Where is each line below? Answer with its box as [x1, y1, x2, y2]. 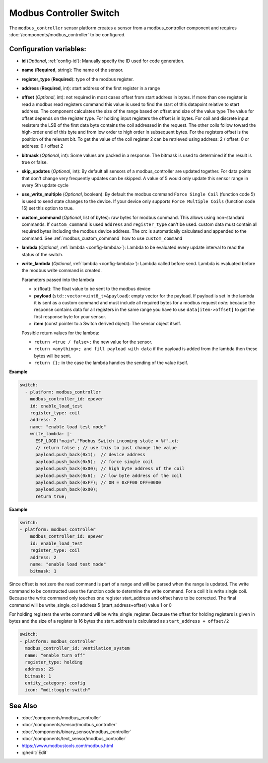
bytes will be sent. [34, 353, 71, 359]
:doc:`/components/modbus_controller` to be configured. [9, 31, 126, 37]
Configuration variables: [9, 45, 87, 53]
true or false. [21, 159, 48, 165]
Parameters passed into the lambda [21, 277, 94, 283]
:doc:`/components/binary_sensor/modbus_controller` [21, 729, 132, 735]
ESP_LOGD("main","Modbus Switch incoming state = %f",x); [35, 438, 180, 444]
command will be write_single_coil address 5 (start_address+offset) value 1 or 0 [9, 602, 172, 608]
